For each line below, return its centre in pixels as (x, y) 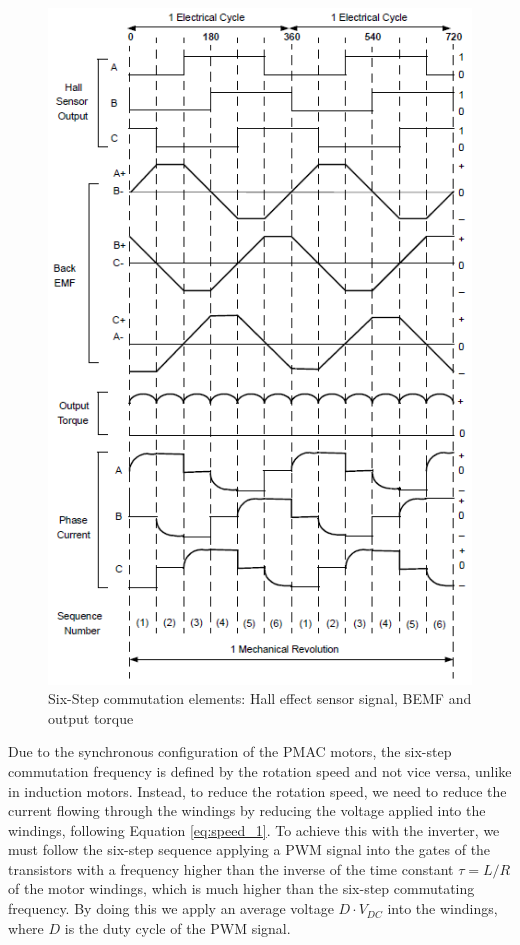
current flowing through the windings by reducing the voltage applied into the (247, 810)
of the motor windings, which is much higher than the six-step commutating (241, 888)
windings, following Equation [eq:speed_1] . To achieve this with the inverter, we (254, 829)
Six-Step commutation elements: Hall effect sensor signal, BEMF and (260, 698)
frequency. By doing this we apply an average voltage (171, 908)
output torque (91, 717)
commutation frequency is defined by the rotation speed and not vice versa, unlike (260, 770)
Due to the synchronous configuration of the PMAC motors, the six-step (230, 751)
